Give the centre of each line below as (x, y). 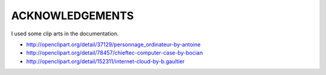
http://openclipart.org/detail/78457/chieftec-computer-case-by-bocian (115, 53)
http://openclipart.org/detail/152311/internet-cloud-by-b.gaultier (106, 61)
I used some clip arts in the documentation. (65, 34)
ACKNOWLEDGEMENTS (72, 16)
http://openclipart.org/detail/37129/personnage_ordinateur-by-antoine (113, 44)
